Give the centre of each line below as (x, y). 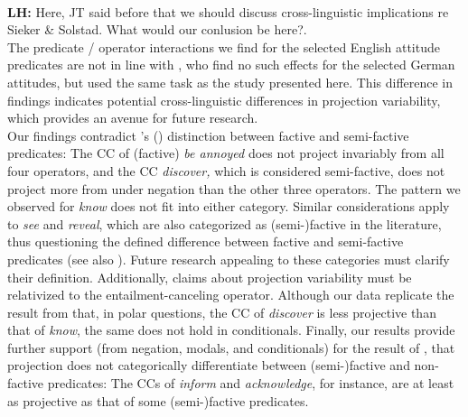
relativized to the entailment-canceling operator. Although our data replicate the (231, 295)
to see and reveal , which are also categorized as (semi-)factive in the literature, (225, 223)
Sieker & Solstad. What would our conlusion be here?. (157, 29)
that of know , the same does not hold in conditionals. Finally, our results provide (231, 330)
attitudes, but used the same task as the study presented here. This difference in (230, 82)
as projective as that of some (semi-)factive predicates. (158, 400)
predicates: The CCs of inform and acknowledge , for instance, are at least (251, 383)
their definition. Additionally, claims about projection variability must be (210, 277)
